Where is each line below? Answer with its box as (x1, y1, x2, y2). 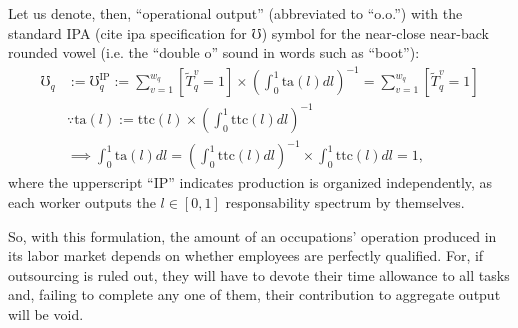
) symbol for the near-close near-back (261, 22, 489, 43)
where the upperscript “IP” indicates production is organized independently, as (8, 172, 493, 193)
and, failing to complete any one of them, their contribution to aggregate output (8, 284, 501, 305)
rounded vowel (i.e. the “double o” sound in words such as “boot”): (8, 42, 420, 63)
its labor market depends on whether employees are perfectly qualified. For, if (8, 245, 484, 266)
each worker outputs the (8, 191, 156, 212)
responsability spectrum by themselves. (225, 191, 465, 212)
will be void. (8, 303, 84, 324)
